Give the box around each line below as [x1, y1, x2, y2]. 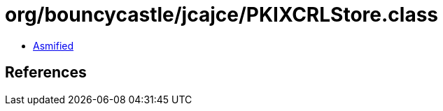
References [5, 64, 87, 82]
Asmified [33, 39, 74, 52]
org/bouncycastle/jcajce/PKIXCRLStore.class [5, 3, 438, 27]
